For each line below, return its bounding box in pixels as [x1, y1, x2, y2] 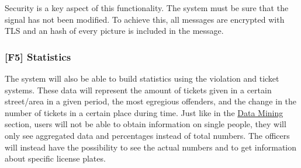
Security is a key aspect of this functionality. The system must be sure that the [5, 2, 289, 13]
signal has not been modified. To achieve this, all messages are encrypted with [5, 13, 285, 25]
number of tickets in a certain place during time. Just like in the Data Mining [5, 106, 283, 118]
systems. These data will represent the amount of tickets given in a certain [5, 83, 272, 96]
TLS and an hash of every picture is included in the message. [5, 24, 224, 37]
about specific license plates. [5, 152, 106, 164]
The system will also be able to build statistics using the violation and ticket [5, 72, 279, 84]
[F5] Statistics [5, 49, 71, 64]
